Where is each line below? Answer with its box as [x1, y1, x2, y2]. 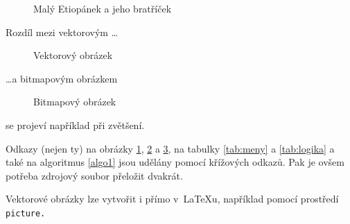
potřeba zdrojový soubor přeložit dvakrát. [6, 168, 183, 182]
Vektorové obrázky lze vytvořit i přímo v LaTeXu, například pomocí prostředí [6, 191, 339, 206]
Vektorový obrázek [33, 48, 113, 62]
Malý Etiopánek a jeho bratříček [33, 1, 172, 15]
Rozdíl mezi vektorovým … [6, 24, 119, 39]
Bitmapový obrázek [33, 94, 116, 109]
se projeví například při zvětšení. [6, 117, 145, 132]
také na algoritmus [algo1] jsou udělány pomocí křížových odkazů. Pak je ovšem [6, 155, 344, 169]
